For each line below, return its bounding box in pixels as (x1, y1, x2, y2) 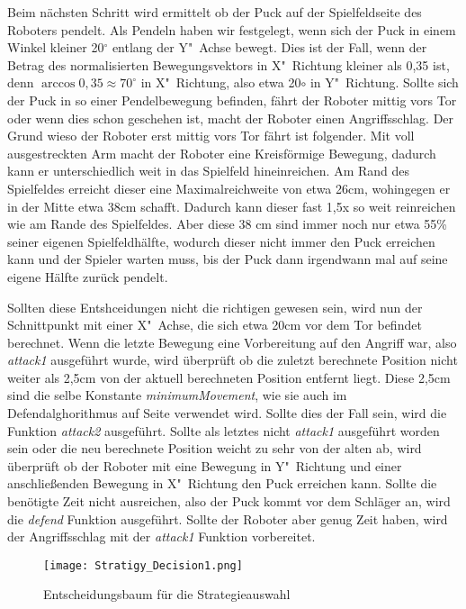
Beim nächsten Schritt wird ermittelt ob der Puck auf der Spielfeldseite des (7, 3, 422, 21)
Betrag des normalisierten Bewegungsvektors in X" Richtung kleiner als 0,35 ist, (7, 55, 450, 74)
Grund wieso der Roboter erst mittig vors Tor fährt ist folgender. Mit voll (7, 126, 415, 145)
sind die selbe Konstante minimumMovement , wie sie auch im (7, 386, 347, 404)
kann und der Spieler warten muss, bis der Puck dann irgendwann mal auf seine (7, 250, 448, 268)
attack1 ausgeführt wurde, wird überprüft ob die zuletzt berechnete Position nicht (7, 350, 458, 369)
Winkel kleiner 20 (7, 38, 104, 57)
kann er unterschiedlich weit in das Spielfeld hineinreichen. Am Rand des (7, 161, 410, 180)
